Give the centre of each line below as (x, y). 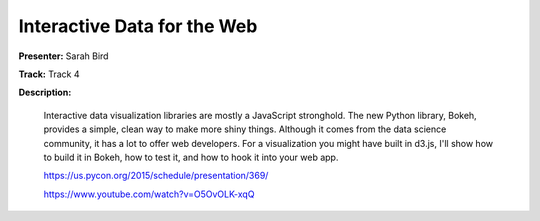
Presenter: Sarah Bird (63, 56)
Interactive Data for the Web (138, 26)
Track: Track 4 (49, 74)
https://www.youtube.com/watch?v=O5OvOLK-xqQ (149, 194)
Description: (45, 92)
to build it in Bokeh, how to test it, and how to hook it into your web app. (191, 157)
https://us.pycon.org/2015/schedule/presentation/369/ (156, 176)
